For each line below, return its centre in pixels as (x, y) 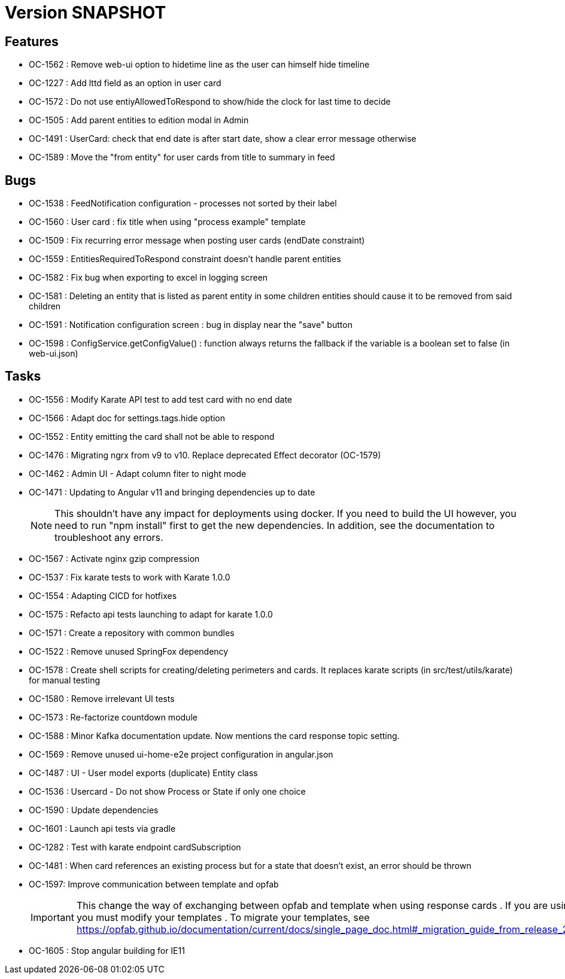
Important (52, 917)
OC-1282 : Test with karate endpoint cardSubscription (135, 847)
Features (32, 41)
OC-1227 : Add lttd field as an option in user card (125, 83)
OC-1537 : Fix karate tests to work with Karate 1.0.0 (130, 577)
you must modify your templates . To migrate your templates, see (223, 917)
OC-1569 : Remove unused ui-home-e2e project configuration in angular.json (181, 754)
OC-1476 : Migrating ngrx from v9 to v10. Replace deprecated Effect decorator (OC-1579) (205, 455)
